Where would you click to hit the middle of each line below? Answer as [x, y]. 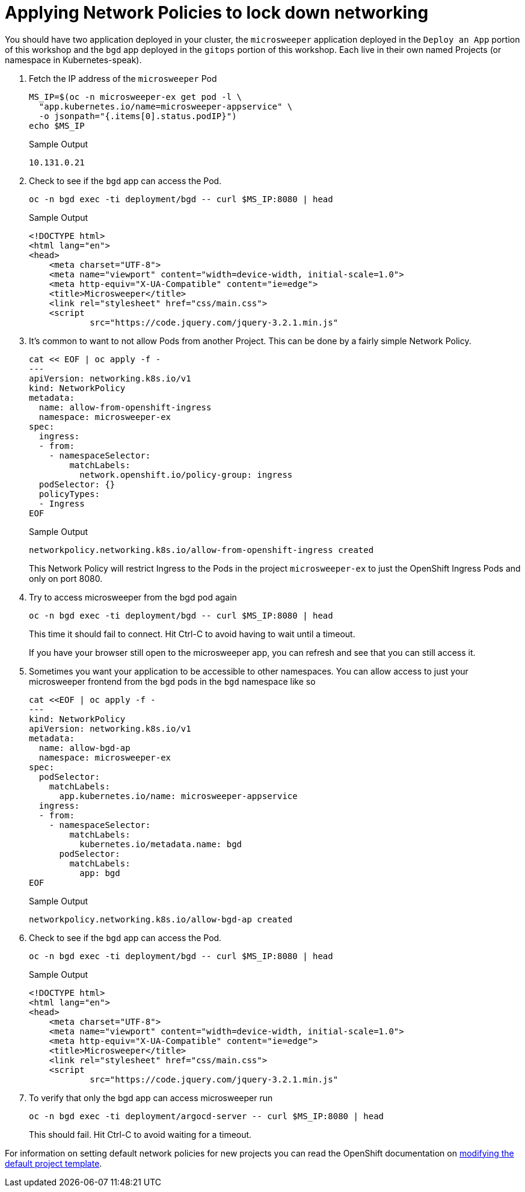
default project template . [54, 1163]
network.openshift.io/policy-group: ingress [186, 474]
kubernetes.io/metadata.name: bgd [161, 844]
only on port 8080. [66, 578]
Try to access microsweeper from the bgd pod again [133, 597]
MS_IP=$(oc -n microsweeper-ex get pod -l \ [136, 97]
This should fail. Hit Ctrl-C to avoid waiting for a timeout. [140, 1134]
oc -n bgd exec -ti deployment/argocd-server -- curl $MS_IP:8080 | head [207, 1116]
